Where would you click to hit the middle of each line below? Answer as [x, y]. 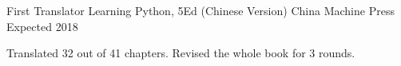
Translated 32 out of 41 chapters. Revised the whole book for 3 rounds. [181, 53]
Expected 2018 [42, 26]
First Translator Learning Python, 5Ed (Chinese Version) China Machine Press [200, 10]
